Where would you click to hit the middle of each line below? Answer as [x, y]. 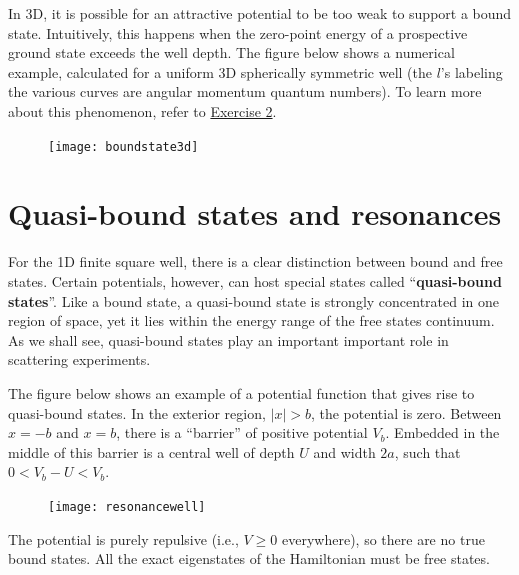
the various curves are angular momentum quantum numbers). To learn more [245, 91]
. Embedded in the [442, 432]
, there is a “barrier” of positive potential [242, 432]
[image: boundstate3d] [123, 146]
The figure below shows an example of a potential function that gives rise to [241, 392]
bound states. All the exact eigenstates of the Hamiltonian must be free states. [249, 558]
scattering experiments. [79, 359]
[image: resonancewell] [127, 506]
